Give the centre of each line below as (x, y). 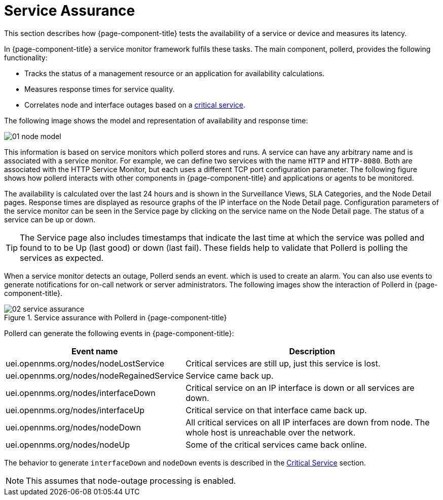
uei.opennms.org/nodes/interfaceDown (81, 393)
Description (312, 351)
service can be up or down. (50, 219)
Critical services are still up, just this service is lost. (283, 363)
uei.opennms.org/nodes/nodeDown (73, 427)
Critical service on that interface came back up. (276, 410)
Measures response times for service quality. (100, 89)
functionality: (26, 57)
